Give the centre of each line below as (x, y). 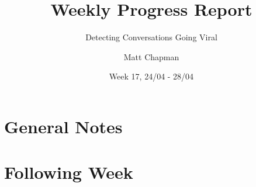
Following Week (69, 172)
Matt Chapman (151, 56)
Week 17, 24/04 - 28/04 (151, 76)
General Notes (63, 126)
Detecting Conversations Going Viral (151, 37)
